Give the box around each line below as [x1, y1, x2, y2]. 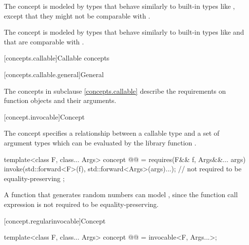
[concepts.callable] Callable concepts [4, 53, 110, 63]
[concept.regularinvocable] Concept [4, 215, 106, 225]
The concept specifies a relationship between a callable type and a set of [4, 128, 220, 138]
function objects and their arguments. [4, 95, 116, 105]
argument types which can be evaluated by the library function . [4, 137, 196, 147]
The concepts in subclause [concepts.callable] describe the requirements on [4, 85, 226, 96]
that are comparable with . [4, 36, 84, 46]
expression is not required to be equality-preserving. [4, 199, 159, 209]
